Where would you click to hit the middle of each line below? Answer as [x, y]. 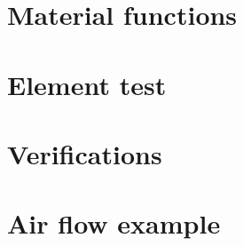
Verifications [85, 153]
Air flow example [114, 223]
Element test [87, 84]
